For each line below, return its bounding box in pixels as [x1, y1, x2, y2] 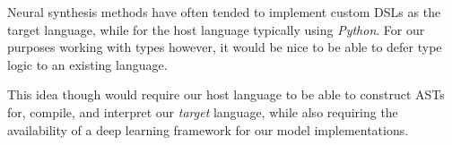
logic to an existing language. [7, 55, 168, 73]
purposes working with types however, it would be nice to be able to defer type [7, 38, 442, 56]
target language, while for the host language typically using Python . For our [7, 20, 425, 38]
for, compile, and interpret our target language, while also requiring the [7, 102, 398, 121]
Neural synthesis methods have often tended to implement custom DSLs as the [7, 3, 441, 21]
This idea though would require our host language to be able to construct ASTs [7, 85, 445, 104]
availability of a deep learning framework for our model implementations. [7, 120, 409, 139]
